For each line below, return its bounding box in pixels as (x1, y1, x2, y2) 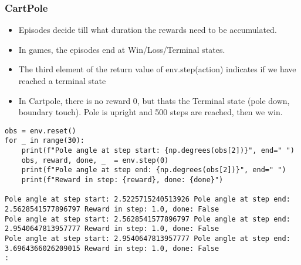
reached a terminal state (18, 75, 106, 86)
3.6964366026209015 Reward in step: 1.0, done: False (5, 244, 219, 253)
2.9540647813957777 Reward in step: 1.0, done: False (5, 224, 219, 233)
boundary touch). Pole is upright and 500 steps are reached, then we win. (18, 106, 283, 118)
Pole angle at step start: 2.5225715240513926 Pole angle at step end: (5, 195, 290, 204)
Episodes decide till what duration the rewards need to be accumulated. (18, 24, 277, 36)
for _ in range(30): (5, 136, 85, 145)
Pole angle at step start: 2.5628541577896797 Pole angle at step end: (5, 214, 290, 223)
